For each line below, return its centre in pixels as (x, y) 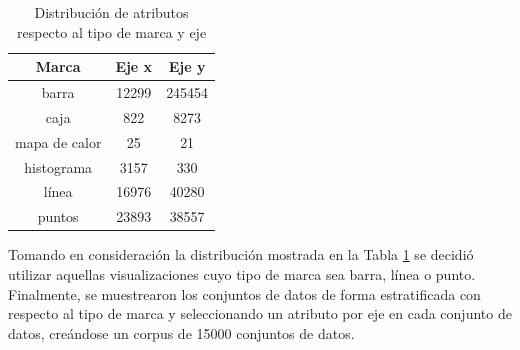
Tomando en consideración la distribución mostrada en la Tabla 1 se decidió (241, 254)
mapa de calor (58, 141)
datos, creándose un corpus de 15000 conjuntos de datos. (181, 332)
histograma (58, 166)
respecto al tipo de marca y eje (111, 31)
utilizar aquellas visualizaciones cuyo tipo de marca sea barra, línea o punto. (242, 273)
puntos (58, 216)
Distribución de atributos (111, 12)
